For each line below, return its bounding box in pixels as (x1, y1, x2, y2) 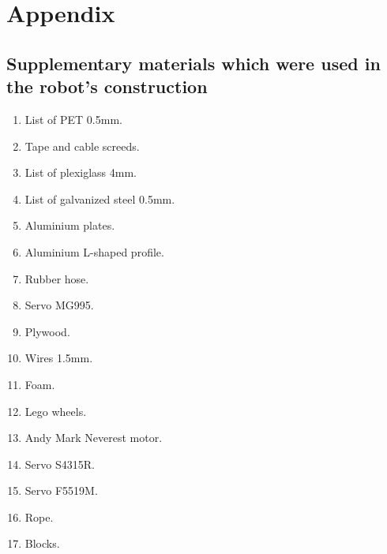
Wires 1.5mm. (24, 350, 93, 366)
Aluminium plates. (24, 217, 115, 234)
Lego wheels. (24, 402, 87, 419)
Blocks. (24, 535, 60, 552)
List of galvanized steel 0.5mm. (24, 190, 175, 207)
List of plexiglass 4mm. (24, 164, 137, 181)
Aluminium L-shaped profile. (24, 243, 164, 260)
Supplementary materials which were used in (6, 51, 381, 75)
